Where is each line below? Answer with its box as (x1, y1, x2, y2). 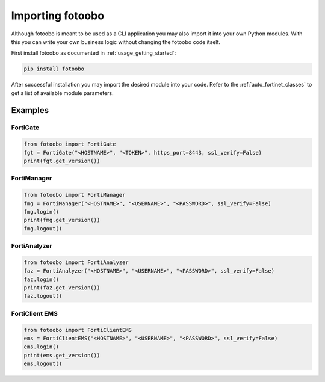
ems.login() (23, 343, 60, 350)
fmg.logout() (23, 225, 63, 232)
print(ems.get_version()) (23, 352, 101, 359)
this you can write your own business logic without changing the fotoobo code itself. (11, 38, 221, 45)
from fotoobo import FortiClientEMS (23, 327, 132, 333)
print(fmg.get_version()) (23, 217, 101, 224)
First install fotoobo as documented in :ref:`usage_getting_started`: (11, 49, 176, 57)
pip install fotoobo (23, 66, 84, 72)
